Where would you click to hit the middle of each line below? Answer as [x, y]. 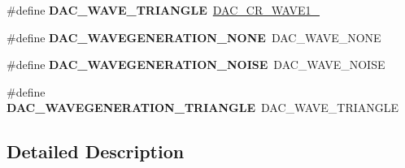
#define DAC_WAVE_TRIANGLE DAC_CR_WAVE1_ [163, 10]
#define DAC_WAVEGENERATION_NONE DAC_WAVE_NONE [194, 37]
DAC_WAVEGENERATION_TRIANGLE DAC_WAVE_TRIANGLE [203, 108]
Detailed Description [96, 151]
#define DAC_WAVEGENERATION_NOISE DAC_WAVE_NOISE [196, 65]
